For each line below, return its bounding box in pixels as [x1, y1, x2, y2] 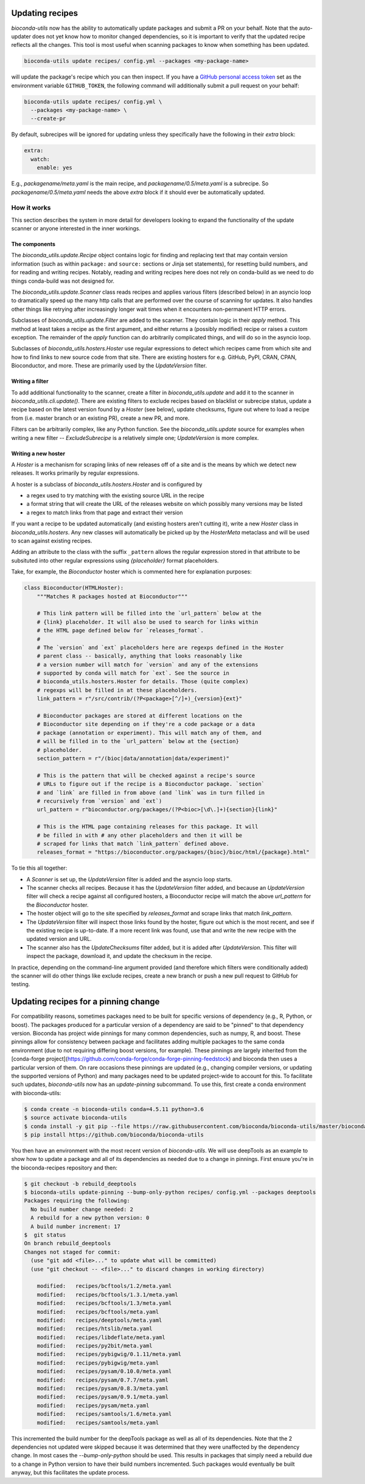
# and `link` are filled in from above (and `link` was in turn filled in [36, 789, 265, 796]
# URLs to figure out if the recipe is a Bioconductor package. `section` [36, 781, 265, 787]
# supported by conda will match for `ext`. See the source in [36, 670, 230, 676]
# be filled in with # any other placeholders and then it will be [36, 832, 243, 839]
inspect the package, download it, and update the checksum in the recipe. [26, 953, 213, 960]
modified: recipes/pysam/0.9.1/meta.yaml [36, 1393, 169, 1401]
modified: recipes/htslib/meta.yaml [36, 1326, 153, 1332]
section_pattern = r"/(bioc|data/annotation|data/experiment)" [36, 754, 230, 762]
